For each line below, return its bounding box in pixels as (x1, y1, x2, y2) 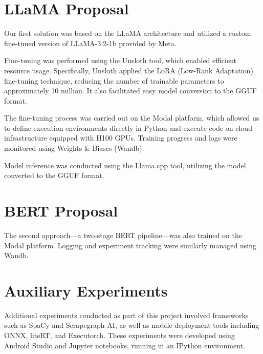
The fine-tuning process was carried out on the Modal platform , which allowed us (4, 112, 259, 123)
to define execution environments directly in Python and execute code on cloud (4, 122, 252, 133)
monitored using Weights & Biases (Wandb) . (4, 143, 144, 153)
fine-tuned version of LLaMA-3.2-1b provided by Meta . (4, 37, 177, 48)
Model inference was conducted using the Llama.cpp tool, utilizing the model (4, 160, 246, 170)
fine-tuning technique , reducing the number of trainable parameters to (4, 75, 224, 86)
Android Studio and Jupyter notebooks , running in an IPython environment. (4, 340, 245, 350)
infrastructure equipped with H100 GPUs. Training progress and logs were (4, 132, 237, 143)
